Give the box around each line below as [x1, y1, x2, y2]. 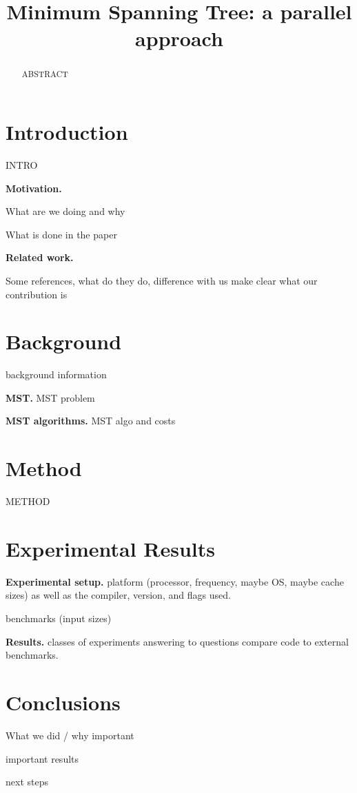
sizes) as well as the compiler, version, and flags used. [6, 588, 231, 602]
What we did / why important [6, 728, 134, 742]
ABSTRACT [21, 68, 68, 80]
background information [6, 367, 107, 382]
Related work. [6, 250, 74, 265]
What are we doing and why [6, 204, 125, 218]
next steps [6, 774, 48, 789]
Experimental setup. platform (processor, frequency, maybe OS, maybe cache [6, 574, 344, 588]
